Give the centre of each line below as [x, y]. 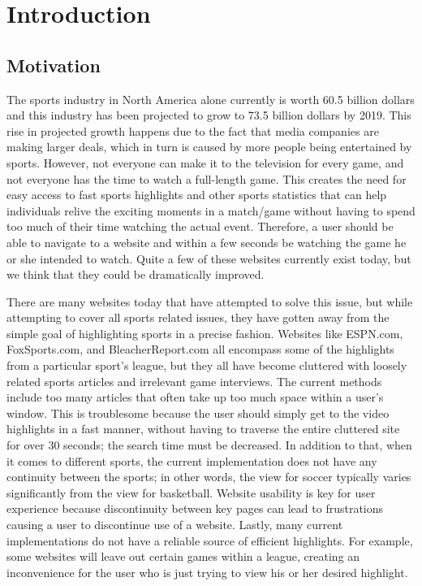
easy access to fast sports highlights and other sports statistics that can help [197, 195]
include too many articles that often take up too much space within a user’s [195, 397]
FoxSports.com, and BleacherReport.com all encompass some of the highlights [200, 349]
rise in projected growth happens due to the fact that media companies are [193, 130]
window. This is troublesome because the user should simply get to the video [198, 412]
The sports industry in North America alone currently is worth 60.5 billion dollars [211, 99]
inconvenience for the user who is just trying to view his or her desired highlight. [207, 572]
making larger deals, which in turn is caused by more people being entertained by [209, 147]
